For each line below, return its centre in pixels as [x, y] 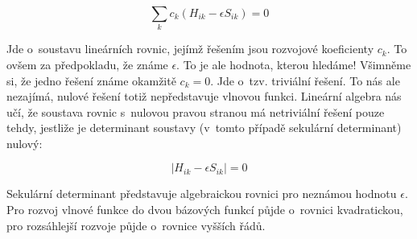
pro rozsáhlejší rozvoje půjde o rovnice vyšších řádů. [136, 225]
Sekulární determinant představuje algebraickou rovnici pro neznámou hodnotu [202, 194]
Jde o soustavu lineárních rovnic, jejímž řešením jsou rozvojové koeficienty [190, 49]
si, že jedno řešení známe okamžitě [91, 80]
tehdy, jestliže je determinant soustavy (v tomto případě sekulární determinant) [204, 128]
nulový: [25, 143]
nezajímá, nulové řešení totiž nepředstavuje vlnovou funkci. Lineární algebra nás [204, 96]
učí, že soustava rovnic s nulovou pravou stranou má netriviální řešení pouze [196, 111]
